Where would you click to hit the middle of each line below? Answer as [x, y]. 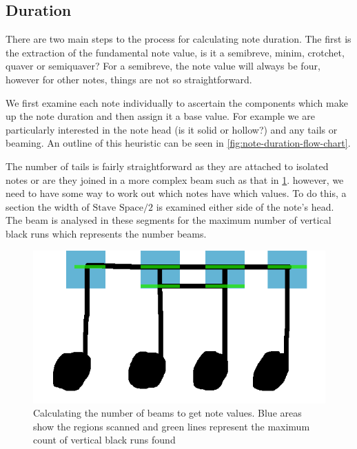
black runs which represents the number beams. [106, 233]
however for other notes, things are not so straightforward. [129, 79]
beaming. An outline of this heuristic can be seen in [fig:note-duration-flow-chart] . [178, 143]
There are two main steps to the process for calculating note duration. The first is [178, 39]
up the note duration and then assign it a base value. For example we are [160, 116]
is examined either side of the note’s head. [245, 206]
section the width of [48, 206]
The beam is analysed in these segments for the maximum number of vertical [169, 220]
